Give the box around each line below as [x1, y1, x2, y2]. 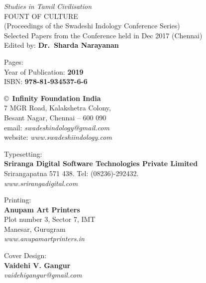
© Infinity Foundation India [4, 93, 101, 103]
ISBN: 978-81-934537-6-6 [4, 76, 88, 87]
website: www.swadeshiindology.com [4, 132, 112, 142]
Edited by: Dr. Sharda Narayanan [4, 40, 119, 50]
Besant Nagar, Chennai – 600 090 [4, 112, 106, 122]
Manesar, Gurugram [4, 223, 66, 234]
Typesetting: [4, 148, 42, 159]
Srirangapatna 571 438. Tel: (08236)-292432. [4, 168, 139, 178]
